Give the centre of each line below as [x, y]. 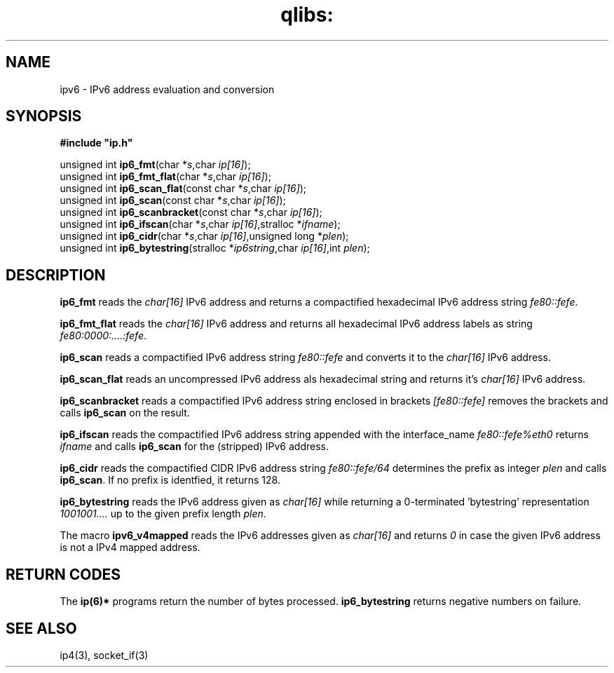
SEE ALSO [41, 628]
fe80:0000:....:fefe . [103, 336]
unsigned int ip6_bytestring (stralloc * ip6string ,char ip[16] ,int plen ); [215, 248]
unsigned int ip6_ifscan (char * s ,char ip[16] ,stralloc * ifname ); [200, 224]
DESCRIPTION [56, 275]
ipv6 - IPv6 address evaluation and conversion [167, 89]
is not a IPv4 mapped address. [130, 548]
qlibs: [307, 15]
